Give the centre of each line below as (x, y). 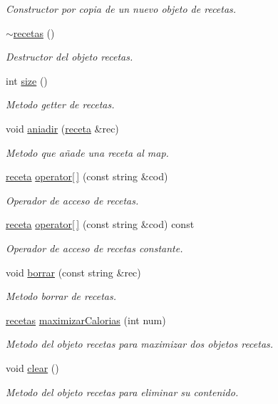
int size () (27, 80)
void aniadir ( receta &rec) (62, 128)
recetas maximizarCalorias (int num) (86, 320)
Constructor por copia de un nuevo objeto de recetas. (121, 9)
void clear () (32, 367)
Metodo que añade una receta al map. (87, 152)
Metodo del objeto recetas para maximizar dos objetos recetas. (140, 344)
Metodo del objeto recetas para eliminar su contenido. (122, 392)
